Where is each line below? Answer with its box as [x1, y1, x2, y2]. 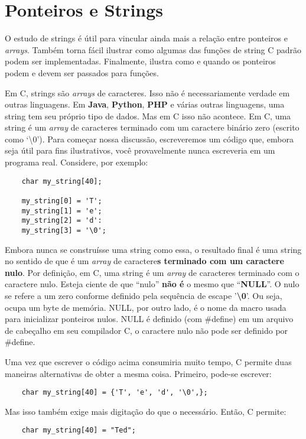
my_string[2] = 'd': [21, 216, 102, 225]
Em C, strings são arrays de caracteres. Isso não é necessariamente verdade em [5, 86, 290, 99]
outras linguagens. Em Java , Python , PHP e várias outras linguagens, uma [5, 98, 285, 110]
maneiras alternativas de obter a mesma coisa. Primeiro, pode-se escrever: [5, 367, 272, 379]
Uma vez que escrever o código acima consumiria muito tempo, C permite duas [5, 355, 292, 368]
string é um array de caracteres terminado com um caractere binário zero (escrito [5, 121, 300, 134]
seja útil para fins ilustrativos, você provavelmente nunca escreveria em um [5, 144, 275, 157]
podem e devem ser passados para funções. [5, 66, 159, 79]
